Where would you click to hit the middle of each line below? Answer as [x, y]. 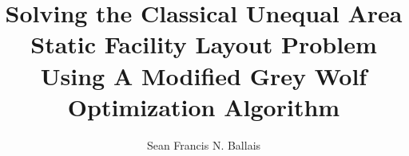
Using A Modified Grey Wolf [204, 75]
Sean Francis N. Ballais [204, 144]
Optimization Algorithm [204, 106]
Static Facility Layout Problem [204, 44]
